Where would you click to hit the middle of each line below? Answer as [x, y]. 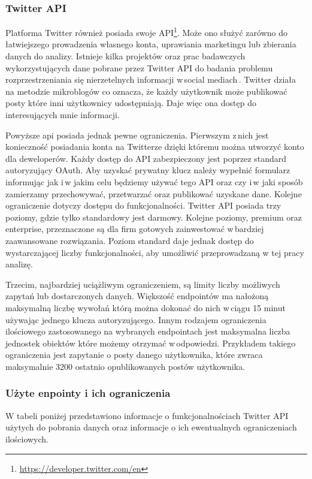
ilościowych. [27, 439]
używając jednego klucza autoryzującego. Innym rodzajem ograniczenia [136, 319]
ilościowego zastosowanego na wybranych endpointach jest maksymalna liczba [148, 331]
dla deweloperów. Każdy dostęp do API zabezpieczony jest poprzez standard [146, 158]
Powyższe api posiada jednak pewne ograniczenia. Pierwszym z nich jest [137, 135]
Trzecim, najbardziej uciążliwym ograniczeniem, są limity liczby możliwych [143, 284]
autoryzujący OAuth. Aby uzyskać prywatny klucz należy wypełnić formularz [148, 170]
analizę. [19, 264]
